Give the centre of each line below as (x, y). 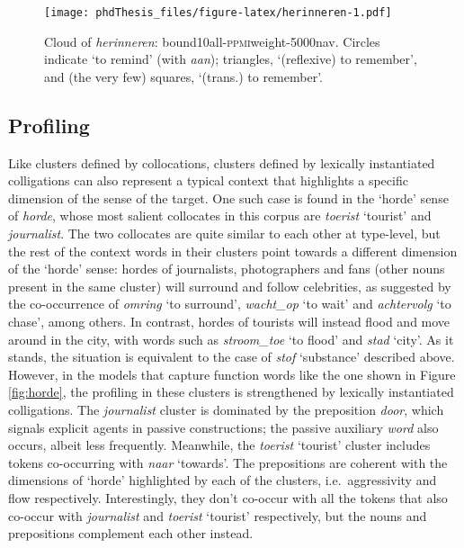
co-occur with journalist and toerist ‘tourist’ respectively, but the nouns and (218, 515)
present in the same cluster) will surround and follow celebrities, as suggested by (230, 286)
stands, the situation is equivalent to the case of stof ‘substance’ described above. (232, 357)
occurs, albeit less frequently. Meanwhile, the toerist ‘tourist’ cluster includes (219, 445)
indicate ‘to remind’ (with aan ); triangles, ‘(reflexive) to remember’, (231, 59)
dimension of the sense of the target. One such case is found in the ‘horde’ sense (228, 198)
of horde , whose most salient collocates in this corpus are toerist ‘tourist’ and (220, 216)
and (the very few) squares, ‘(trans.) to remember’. (183, 76)
